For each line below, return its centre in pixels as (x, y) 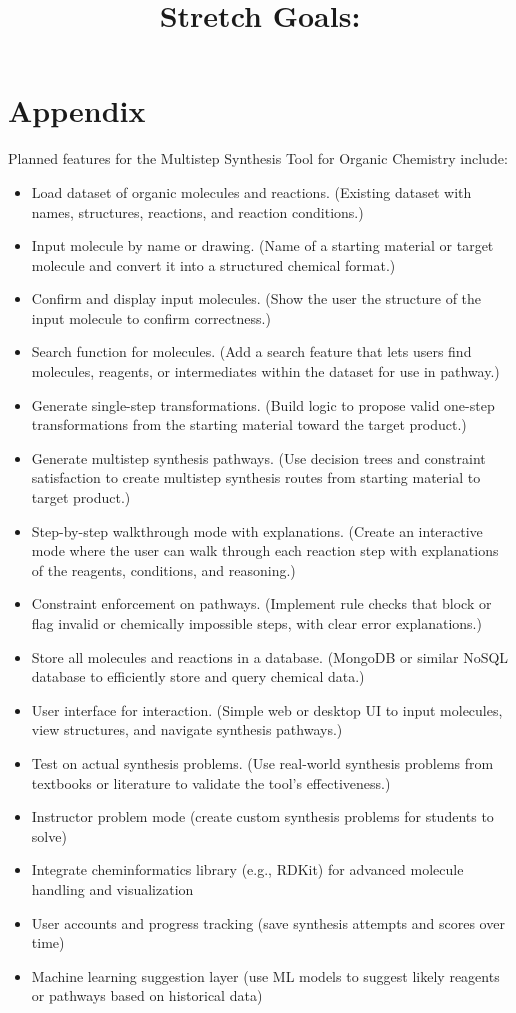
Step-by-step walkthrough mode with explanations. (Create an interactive (257, 530)
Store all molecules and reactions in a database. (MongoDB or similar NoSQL (270, 656)
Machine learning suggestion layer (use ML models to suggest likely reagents (265, 975)
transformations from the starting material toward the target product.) (249, 424)
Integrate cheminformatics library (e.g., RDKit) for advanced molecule (247, 869)
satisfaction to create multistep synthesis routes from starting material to (256, 477)
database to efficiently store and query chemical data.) (198, 676)
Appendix (77, 110)
